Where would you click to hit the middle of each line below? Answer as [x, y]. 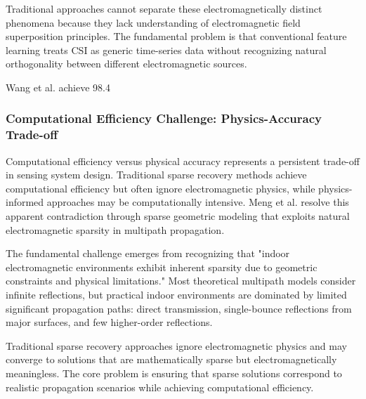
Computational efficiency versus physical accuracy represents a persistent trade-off [183, 161]
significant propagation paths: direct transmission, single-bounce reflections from [179, 308]
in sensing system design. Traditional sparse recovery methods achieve [156, 175]
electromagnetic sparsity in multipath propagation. [115, 229]
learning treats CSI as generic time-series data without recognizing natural [166, 50]
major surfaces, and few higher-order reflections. [109, 322]
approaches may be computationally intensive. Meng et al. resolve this [198, 202]
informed [25, 202]
